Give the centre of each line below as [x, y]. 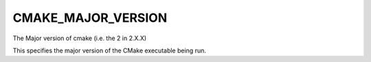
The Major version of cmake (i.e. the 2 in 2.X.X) [80, 38]
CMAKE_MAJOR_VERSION [90, 18]
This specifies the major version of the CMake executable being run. [109, 50]
